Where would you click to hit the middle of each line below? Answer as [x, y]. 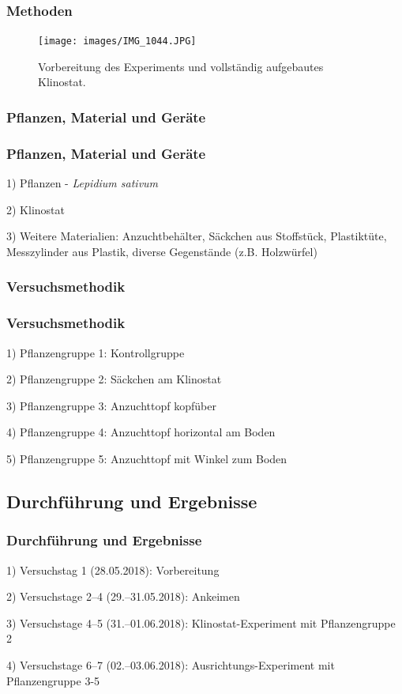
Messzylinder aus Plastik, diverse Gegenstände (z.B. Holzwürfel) [162, 251]
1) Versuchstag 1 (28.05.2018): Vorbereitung [113, 570]
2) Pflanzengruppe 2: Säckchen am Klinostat [114, 379]
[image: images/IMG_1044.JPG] [117, 41]
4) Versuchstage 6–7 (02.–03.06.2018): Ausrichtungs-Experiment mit [171, 664]
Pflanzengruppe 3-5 [53, 680]
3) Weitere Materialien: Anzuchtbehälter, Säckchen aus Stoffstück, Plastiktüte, [197, 236]
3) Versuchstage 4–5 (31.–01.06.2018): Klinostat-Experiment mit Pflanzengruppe [201, 622]
